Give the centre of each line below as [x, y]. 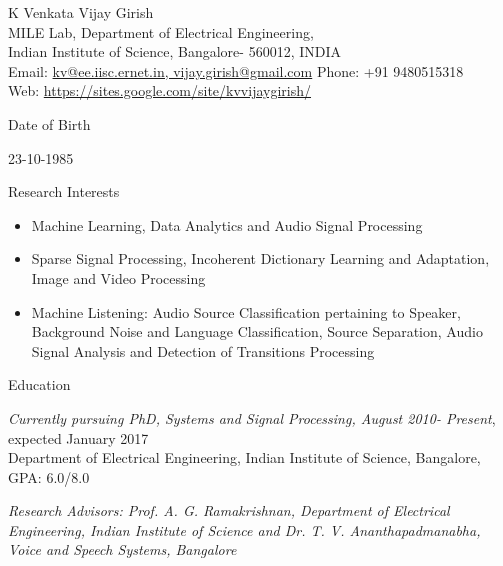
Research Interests [64, 191]
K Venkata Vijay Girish [81, 12]
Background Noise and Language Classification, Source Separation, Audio [257, 331]
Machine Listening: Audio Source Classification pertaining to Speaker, [246, 311]
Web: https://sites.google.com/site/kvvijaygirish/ [160, 90]
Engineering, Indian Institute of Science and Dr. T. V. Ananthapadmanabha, [244, 529]
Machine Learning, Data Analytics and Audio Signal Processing [227, 224]
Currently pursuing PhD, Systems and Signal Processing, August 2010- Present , [252, 417]
